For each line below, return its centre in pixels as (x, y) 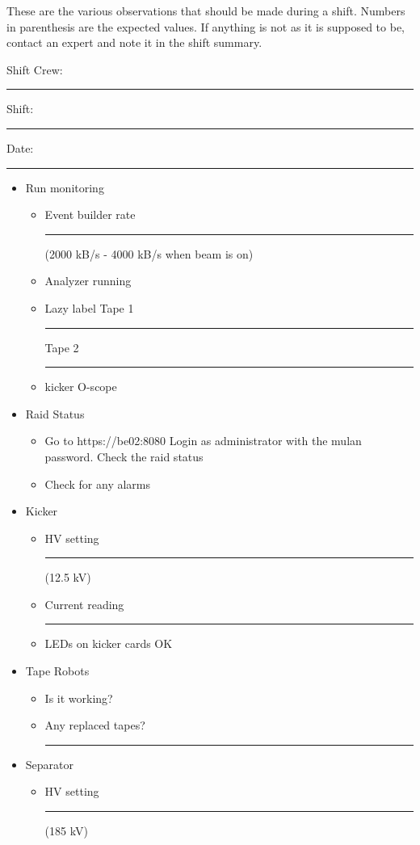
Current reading (84, 604)
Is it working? (79, 698)
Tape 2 (62, 347)
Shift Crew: (35, 69)
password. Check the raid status (124, 456)
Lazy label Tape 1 (89, 307)
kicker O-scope (81, 387)
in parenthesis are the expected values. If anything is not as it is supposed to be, (206, 26)
